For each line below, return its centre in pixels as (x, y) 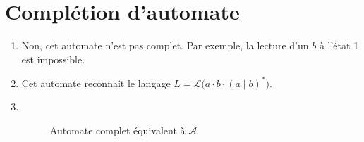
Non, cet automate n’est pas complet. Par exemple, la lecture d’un (165, 45)
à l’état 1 (339, 45)
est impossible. (53, 59)
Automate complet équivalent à (117, 130)
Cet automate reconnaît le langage (96, 83)
